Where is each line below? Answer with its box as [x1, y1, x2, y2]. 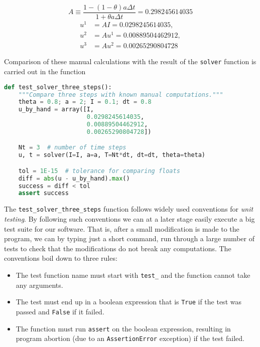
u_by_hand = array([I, [18, 106, 94, 113]
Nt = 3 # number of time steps [18, 144, 126, 151]
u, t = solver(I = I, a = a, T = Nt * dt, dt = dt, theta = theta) [18, 151, 206, 159]
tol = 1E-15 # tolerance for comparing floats [18, 167, 180, 175]
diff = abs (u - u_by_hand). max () [18, 175, 130, 182]
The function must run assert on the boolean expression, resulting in [16, 323, 231, 333]
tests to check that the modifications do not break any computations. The [4, 243, 231, 253]
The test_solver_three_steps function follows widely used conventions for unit [4, 204, 253, 214]
